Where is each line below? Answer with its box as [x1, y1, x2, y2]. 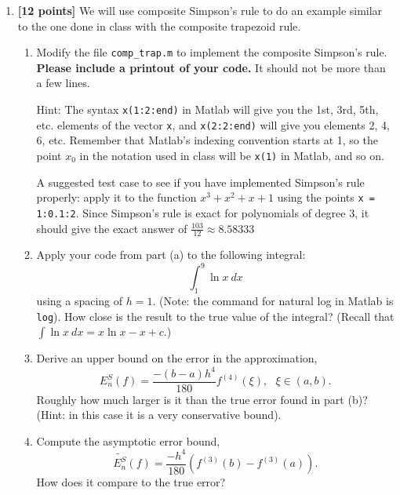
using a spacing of [36, 293, 123, 309]
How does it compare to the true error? [36, 474, 226, 490]
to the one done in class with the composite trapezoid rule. [17, 17, 301, 34]
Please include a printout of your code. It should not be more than [36, 59, 386, 75]
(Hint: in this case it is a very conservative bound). [36, 406, 282, 423]
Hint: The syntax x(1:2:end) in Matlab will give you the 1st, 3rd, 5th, [36, 101, 379, 118]
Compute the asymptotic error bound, [36, 432, 220, 449]
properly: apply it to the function [36, 189, 197, 206]
